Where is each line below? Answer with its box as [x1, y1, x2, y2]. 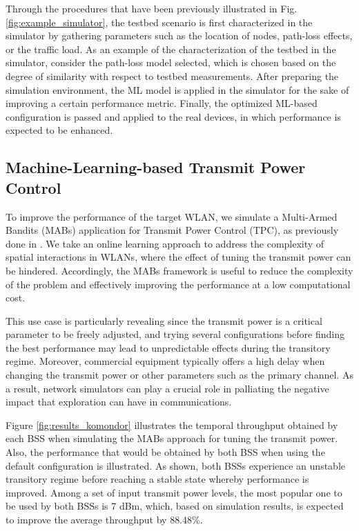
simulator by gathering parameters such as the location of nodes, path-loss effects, [6, 28, 353, 43]
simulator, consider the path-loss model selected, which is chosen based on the [6, 55, 336, 70]
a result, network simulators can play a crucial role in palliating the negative [6, 381, 329, 395]
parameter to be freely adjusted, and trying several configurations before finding [6, 327, 345, 341]
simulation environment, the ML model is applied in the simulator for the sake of [6, 82, 349, 97]
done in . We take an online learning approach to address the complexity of [6, 236, 324, 250]
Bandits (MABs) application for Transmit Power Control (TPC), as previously [6, 223, 339, 237]
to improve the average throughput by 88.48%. [6, 512, 203, 526]
